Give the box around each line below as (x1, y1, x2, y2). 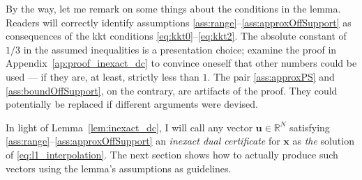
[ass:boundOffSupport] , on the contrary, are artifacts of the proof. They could (6, 83, 338, 97)
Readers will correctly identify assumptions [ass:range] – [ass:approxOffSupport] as (6, 15, 352, 29)
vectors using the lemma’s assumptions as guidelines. (6, 161, 232, 175)
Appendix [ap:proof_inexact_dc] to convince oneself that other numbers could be (6, 56, 357, 70)
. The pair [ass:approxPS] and (207, 69, 335, 83)
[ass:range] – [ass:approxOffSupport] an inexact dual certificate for (6, 133, 280, 148)
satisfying (289, 120, 330, 134)
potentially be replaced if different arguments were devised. (6, 97, 258, 111)
